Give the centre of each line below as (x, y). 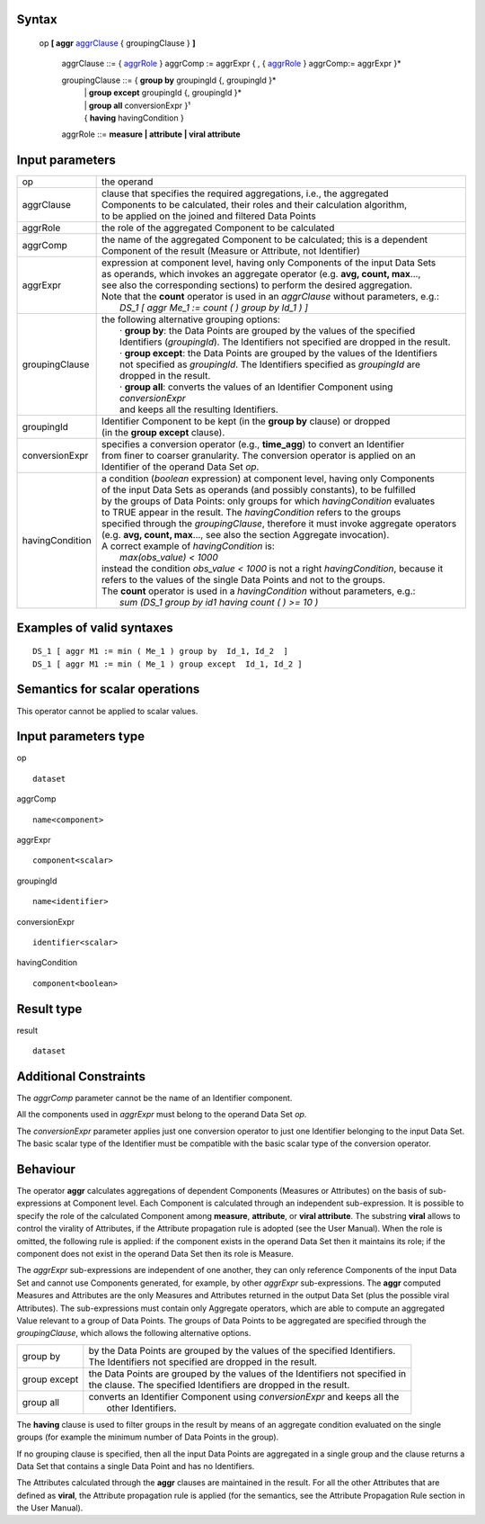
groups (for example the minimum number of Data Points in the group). (148, 1437)
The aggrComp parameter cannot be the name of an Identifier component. (154, 1098)
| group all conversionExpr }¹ (137, 105)
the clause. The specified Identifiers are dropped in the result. (219, 1385)
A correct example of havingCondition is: (189, 546)
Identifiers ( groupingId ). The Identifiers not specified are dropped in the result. (285, 342)
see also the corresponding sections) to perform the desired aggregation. (257, 285)
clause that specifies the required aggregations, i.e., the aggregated (245, 193)
